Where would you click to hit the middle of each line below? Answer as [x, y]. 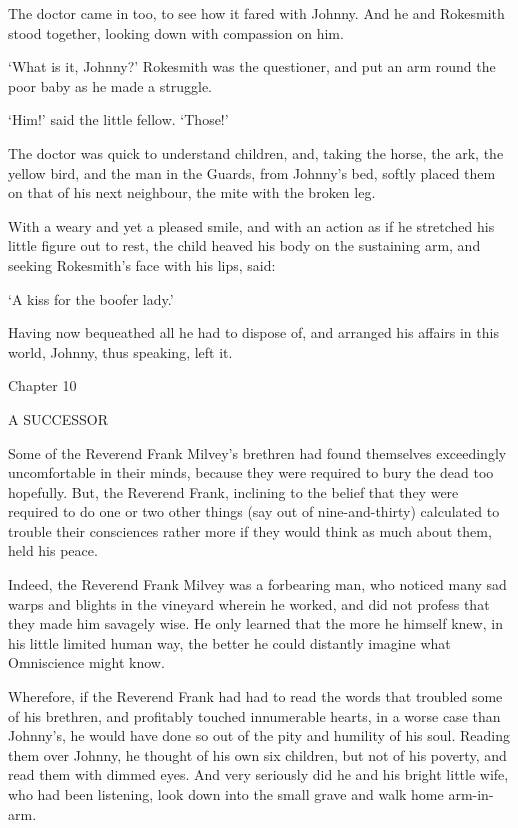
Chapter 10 [42, 385]
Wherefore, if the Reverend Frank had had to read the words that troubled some [255, 696]
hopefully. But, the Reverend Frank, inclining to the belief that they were [233, 491]
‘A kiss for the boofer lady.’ [91, 298]
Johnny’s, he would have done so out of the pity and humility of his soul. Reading [259, 735]
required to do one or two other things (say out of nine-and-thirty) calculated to [254, 511]
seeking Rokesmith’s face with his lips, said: [142, 264]
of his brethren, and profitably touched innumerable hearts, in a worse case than [254, 715]
